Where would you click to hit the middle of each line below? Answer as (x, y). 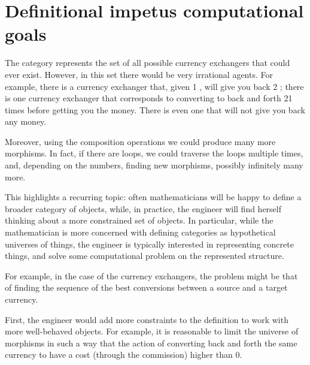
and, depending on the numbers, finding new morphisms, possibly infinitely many (154, 165)
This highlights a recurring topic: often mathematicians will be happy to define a (153, 197)
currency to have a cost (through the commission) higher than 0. (124, 355)
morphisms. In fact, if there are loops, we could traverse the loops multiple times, (154, 153)
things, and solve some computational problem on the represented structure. (145, 256)
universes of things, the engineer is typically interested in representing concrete (149, 244)
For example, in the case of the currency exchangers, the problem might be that (151, 275)
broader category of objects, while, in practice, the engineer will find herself (143, 208)
